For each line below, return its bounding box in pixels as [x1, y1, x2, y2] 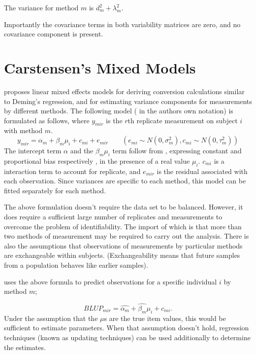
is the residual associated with [157, 166, 248, 176]
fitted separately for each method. [4, 185, 106, 195]
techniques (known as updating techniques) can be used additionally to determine [4, 332, 251, 342]
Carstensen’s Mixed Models [4, 57, 196, 77]
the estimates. [4, 342, 46, 352]
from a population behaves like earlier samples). [4, 260, 148, 270]
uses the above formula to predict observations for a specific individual [4, 276, 217, 286]
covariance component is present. [4, 29, 103, 39]
